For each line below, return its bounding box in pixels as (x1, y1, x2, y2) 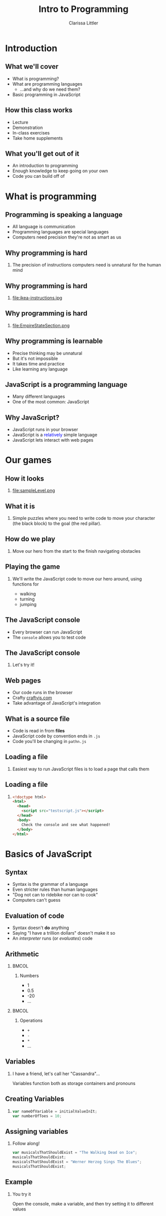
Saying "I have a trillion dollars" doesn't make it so (12, 930, 115, 936)
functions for (12, 581, 39, 587)
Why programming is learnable (5, 337, 103, 346)
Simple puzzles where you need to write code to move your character (12, 515, 156, 521)
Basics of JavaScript (5, 848, 92, 859)
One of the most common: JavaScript (12, 399, 89, 405)
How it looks (5, 474, 44, 483)
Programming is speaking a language (5, 210, 123, 219)
